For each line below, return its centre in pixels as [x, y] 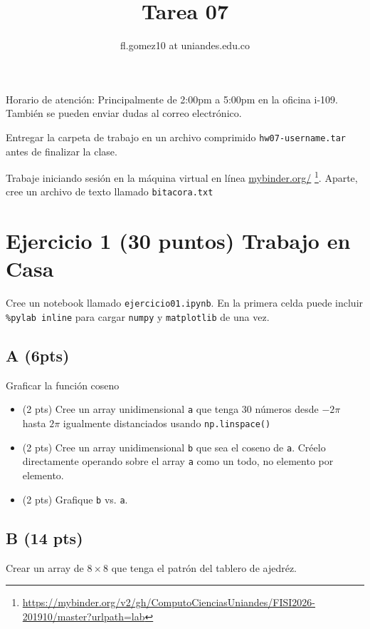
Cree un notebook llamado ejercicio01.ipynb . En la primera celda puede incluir [185, 303]
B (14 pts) [44, 537]
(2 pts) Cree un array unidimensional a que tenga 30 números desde [170, 409]
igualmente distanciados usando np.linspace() [167, 423]
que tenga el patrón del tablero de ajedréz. [204, 567]
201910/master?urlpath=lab [84, 616]
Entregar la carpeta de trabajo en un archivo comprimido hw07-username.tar [176, 137]
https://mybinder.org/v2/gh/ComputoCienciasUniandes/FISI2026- [169, 602]
